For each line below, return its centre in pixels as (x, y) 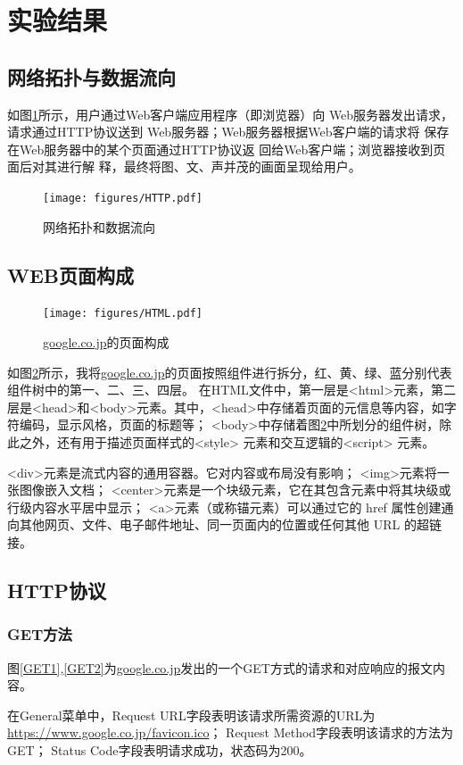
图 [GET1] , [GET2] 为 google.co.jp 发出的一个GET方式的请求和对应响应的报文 (220, 667)
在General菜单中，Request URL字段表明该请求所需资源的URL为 (191, 715)
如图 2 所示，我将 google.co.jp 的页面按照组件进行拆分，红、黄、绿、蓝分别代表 (230, 372)
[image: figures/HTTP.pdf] (123, 198)
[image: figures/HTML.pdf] (123, 314)
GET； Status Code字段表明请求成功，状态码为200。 (160, 749)
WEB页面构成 (71, 274)
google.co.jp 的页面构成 (106, 342)
